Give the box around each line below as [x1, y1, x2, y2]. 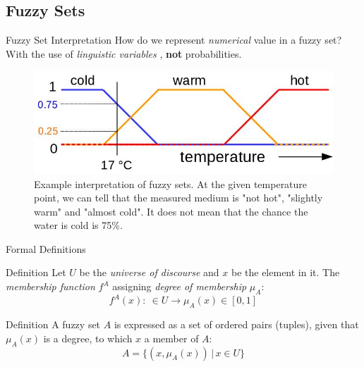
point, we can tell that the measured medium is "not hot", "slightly [34, 190, 323, 205]
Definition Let [6, 265, 66, 280]
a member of [144, 330, 199, 345]
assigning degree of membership [112, 279, 247, 294]
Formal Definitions [6, 241, 86, 256]
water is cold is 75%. [34, 218, 123, 232]
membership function [6, 279, 95, 294]
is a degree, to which [43, 330, 133, 345]
